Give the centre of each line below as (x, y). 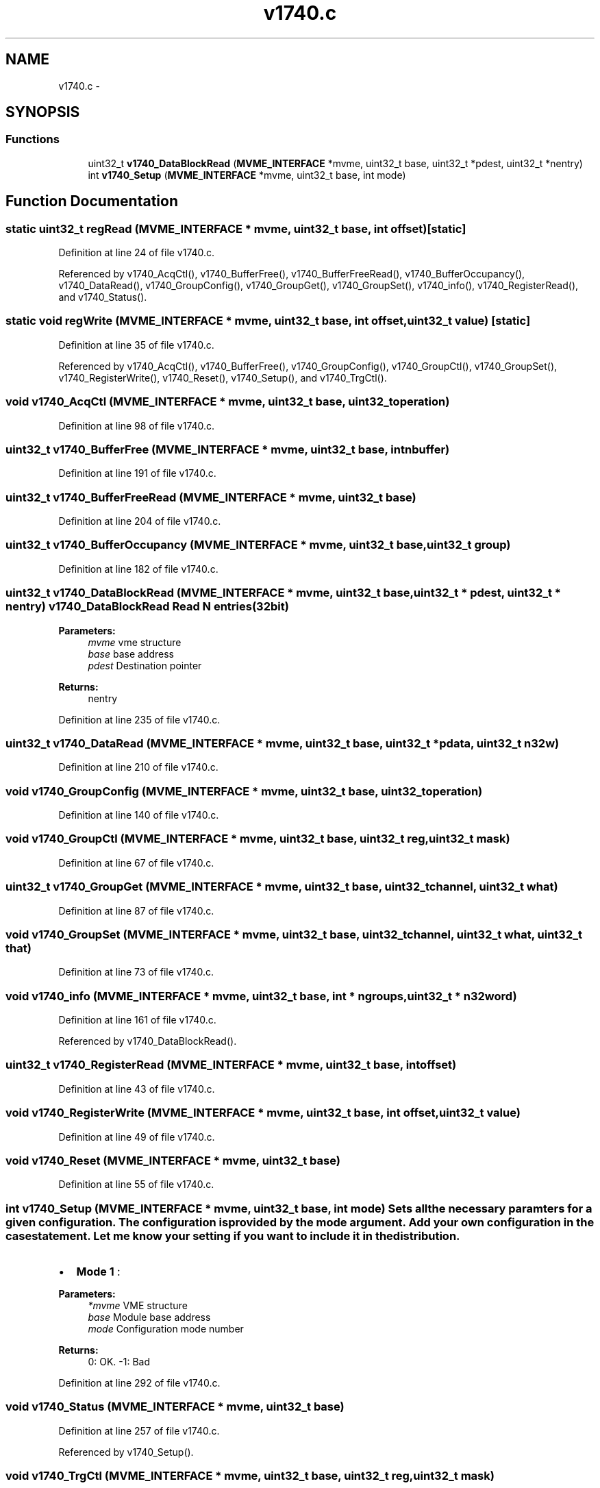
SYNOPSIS (43, 112)
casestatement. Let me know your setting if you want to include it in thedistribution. (233, 1236)
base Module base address (149, 1317)
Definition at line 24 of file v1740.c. (137, 253)
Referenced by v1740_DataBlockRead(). (148, 1041)
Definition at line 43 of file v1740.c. (137, 1089)
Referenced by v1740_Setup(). (126, 1452)
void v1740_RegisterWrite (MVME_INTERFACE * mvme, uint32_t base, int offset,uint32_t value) (263, 1113)
